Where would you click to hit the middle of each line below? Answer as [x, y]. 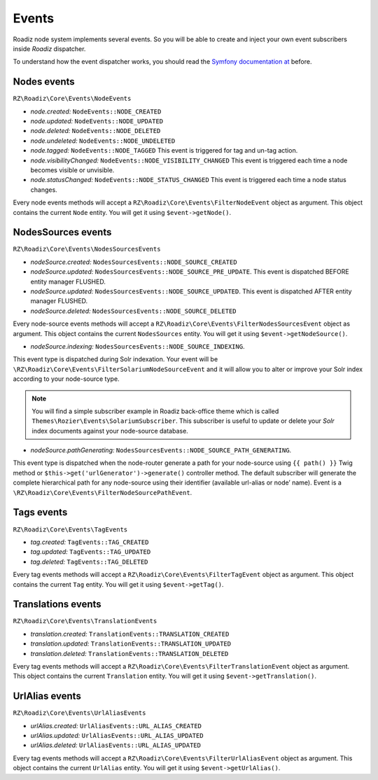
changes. [44, 190]
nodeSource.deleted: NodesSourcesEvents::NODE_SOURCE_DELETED [133, 311]
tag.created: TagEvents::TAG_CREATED [90, 542]
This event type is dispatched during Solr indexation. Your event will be [115, 359]
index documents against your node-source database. [110, 431]
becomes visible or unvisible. [72, 170]
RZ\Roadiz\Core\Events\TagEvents [70, 529]
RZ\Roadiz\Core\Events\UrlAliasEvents [79, 713]
